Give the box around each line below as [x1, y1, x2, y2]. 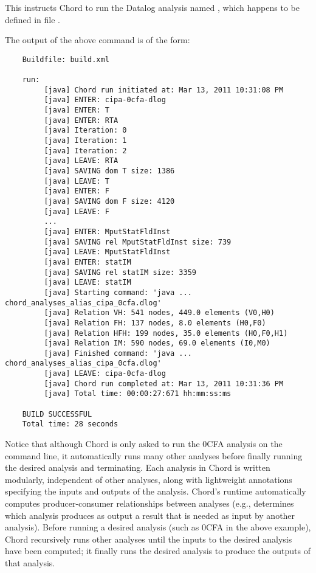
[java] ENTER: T [44, 106, 109, 115]
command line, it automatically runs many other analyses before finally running [5, 449, 303, 462]
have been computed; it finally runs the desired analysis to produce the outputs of [5, 544, 311, 557]
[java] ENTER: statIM [44, 257, 131, 266]
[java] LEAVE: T [44, 176, 109, 186]
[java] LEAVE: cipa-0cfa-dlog [44, 369, 166, 378]
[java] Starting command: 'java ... [44, 288, 192, 297]
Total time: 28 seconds [22, 420, 118, 429]
